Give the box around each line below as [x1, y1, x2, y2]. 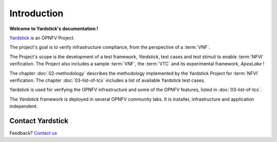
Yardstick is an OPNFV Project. [9, 35, 75, 41]
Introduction [9, 8, 64, 19]
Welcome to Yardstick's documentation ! [9, 26, 98, 32]
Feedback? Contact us [9, 130, 57, 136]
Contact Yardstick [9, 116, 69, 125]
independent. [9, 103, 38, 109]
